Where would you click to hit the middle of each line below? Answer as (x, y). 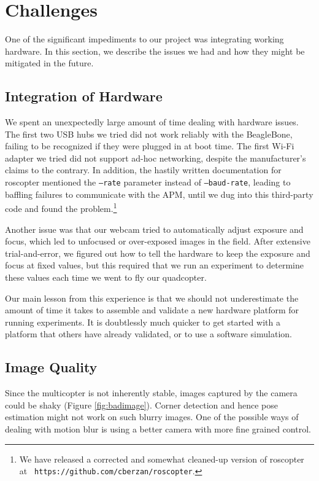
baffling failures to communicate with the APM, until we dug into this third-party (159, 194)
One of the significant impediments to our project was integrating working (144, 39)
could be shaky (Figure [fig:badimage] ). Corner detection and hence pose (142, 405)
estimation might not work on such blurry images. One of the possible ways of (152, 417)
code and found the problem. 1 (61, 207)
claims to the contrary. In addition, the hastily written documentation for (143, 170)
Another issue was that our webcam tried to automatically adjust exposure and (154, 229)
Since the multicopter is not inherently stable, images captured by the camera (151, 393)
